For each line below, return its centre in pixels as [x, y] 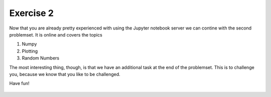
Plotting [30, 51]
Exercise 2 [31, 13]
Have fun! [19, 83]
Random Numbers [41, 58]
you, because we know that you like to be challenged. [65, 74]
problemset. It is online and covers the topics [56, 34]
